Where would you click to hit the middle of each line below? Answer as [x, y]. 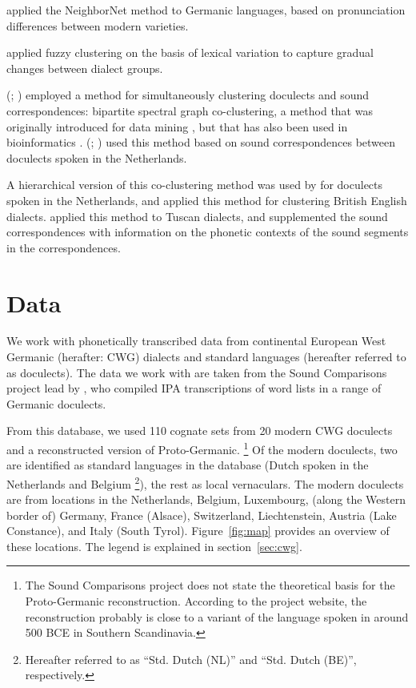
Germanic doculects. [56, 403]
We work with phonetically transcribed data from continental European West [196, 341]
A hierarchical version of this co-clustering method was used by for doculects [195, 185]
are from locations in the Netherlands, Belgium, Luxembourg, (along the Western [206, 499]
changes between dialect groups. [85, 68]
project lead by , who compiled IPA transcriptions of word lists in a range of [194, 388]
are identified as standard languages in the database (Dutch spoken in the [188, 465]
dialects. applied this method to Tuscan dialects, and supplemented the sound [197, 216]
